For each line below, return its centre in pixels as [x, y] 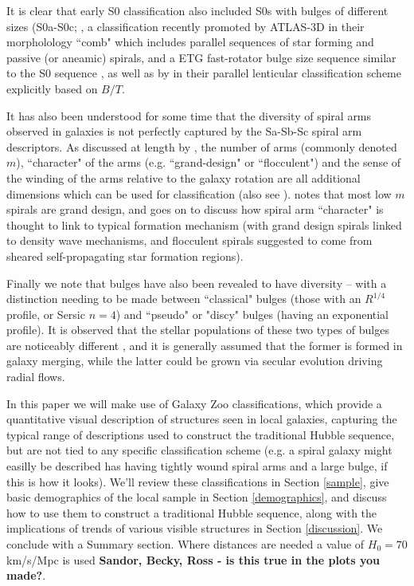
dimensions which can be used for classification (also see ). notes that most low [199, 193]
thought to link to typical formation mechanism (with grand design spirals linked [204, 224]
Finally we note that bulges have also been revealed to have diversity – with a [197, 283]
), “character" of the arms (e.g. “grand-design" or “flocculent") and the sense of [209, 162]
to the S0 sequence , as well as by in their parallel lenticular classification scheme [204, 73]
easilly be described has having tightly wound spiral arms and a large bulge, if [197, 466]
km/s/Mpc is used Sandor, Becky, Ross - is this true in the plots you [193, 559]
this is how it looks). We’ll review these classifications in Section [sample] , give [198, 481]
